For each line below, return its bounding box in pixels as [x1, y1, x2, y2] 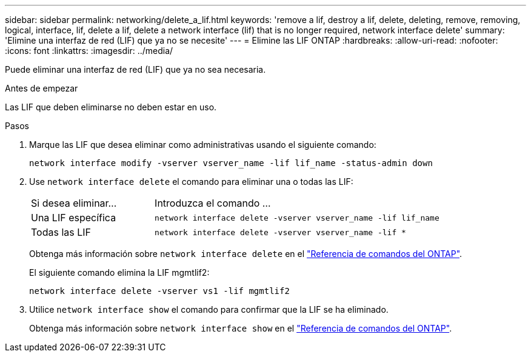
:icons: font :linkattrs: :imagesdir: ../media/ [5, 45, 173, 56]
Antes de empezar [5, 83, 78, 93]
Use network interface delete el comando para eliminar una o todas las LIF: [29, 176, 353, 187]
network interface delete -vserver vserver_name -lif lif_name [155, 213, 439, 222]
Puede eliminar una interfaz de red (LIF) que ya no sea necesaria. [5, 64, 266, 75]
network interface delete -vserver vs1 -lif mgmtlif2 [29, 286, 290, 296]
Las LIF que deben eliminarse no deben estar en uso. [5, 102, 217, 112]
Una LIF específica [31, 212, 116, 224]
